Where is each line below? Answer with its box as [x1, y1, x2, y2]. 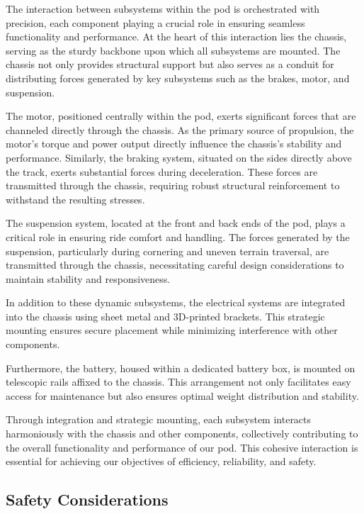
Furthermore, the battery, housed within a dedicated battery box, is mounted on [6, 360, 356, 375]
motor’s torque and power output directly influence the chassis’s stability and [6, 136, 342, 151]
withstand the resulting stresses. [6, 191, 145, 206]
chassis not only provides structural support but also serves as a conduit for [6, 57, 334, 72]
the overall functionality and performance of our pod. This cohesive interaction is [6, 440, 358, 454]
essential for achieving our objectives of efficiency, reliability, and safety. [6, 454, 317, 469]
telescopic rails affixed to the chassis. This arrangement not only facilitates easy [6, 374, 351, 389]
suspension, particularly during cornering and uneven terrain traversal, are [6, 243, 329, 258]
